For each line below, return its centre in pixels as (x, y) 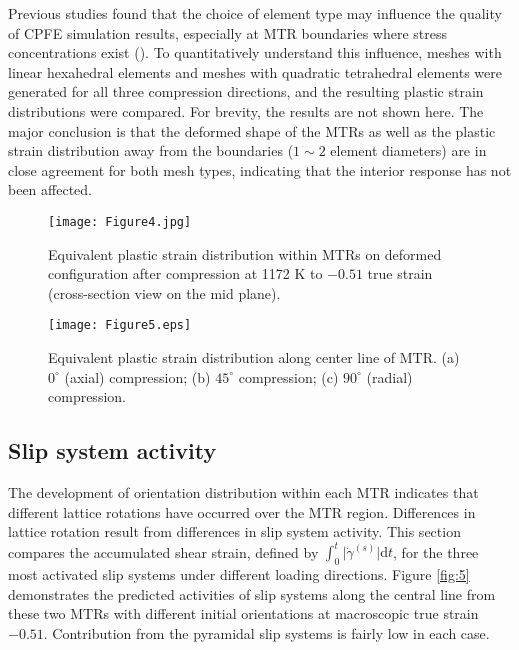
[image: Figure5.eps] (120, 325)
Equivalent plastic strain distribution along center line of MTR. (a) (254, 357)
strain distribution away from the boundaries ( (151, 150)
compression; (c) (288, 376)
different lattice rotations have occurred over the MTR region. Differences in (242, 511)
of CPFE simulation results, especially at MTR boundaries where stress (228, 32)
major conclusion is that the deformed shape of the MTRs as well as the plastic (252, 130)
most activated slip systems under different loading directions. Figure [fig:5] (239, 574)
